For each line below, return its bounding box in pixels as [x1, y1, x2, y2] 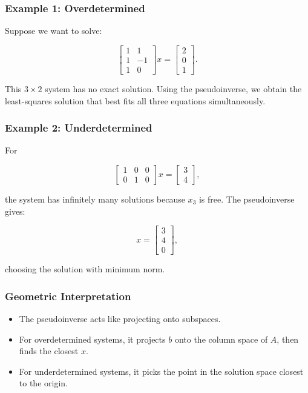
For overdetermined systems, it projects [19, 332, 166, 345]
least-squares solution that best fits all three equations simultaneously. [5, 94, 266, 107]
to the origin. [19, 377, 68, 389]
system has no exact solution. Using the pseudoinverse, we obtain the [45, 82, 302, 95]
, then [277, 332, 299, 345]
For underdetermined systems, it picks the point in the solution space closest [19, 364, 304, 377]
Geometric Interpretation [5, 288, 131, 303]
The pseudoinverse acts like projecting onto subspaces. [19, 312, 221, 324]
